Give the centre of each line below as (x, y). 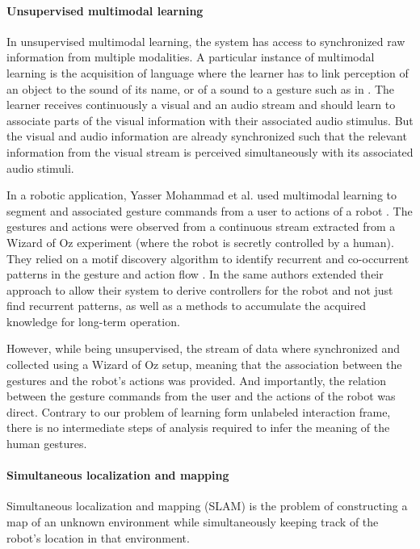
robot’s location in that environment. (98, 537)
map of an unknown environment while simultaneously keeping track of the (193, 522)
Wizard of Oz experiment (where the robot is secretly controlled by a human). (200, 242)
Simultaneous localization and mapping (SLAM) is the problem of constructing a (207, 506)
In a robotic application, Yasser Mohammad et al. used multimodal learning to (202, 195)
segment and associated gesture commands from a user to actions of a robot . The (210, 210)
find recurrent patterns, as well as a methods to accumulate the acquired (186, 306)
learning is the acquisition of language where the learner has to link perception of (208, 72)
